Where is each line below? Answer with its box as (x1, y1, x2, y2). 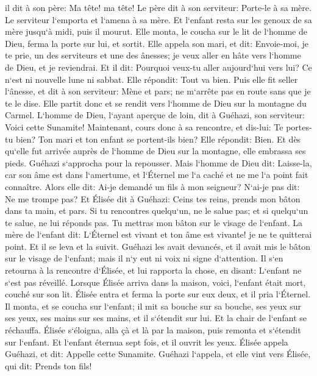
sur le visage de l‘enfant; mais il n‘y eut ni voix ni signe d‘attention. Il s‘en (5, 252, 283, 264)
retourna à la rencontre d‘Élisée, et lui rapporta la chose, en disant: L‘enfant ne (5, 264, 302, 277)
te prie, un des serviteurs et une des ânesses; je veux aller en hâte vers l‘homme (5, 49, 301, 62)
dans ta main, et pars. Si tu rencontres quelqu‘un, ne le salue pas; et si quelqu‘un (5, 204, 308, 217)
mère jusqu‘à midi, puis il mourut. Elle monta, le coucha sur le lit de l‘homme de (5, 25, 307, 38)
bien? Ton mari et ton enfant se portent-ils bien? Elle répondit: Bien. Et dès (15, 132, 301, 145)
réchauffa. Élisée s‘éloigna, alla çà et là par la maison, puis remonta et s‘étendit (5, 324, 301, 336)
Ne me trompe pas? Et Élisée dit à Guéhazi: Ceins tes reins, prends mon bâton (5, 192, 301, 205)
